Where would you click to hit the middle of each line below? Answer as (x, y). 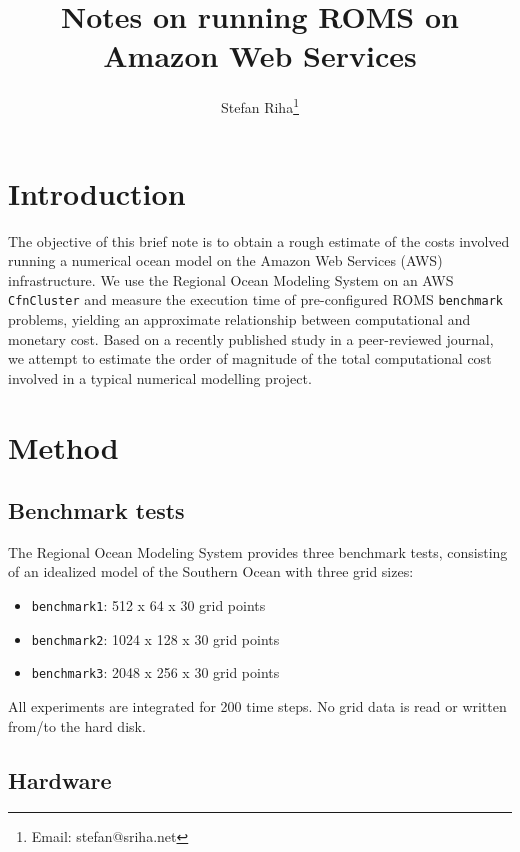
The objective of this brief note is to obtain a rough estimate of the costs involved (259, 240)
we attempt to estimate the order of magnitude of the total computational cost (250, 358)
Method (63, 446)
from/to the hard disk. (77, 725)
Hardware (60, 779)
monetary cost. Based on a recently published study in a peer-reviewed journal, (251, 338)
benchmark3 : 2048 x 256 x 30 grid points (155, 672)
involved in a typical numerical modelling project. (160, 377)
